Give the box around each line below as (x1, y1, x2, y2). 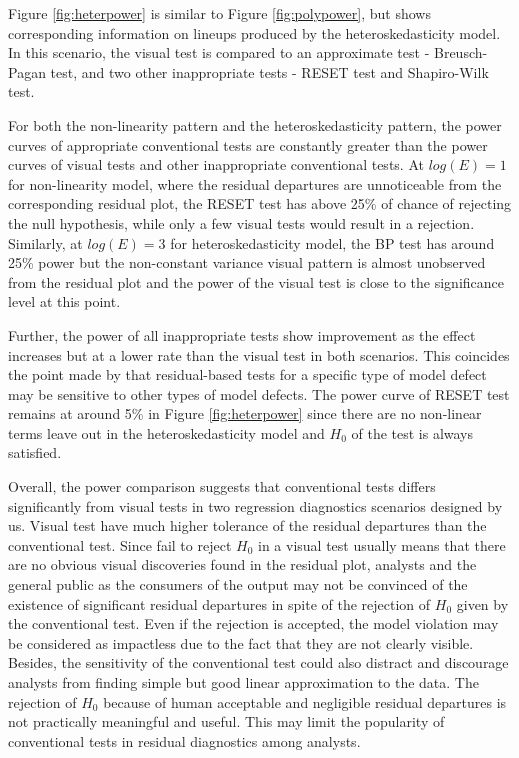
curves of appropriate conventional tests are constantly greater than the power (8, 134, 488, 155)
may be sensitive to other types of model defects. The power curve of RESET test (8, 383, 510, 404)
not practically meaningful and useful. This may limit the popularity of (8, 711, 445, 732)
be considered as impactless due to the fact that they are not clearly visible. (8, 632, 474, 653)
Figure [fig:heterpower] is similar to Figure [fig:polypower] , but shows (8, 3, 431, 23)
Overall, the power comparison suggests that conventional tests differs (8, 476, 436, 497)
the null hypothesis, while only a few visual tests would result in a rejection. (8, 212, 475, 233)
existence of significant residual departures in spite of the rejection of (8, 593, 431, 614)
